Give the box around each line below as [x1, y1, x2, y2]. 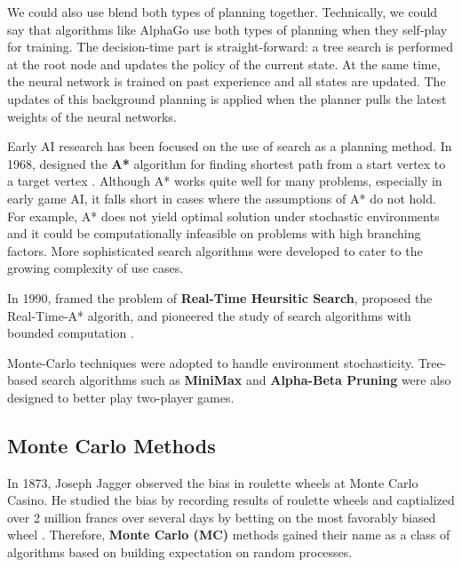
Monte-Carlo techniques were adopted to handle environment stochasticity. [7, 353, 415, 371]
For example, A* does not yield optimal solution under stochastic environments [7, 206, 440, 225]
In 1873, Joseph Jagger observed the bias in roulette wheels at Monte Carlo [7, 473, 418, 491]
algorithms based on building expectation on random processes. [7, 543, 353, 562]
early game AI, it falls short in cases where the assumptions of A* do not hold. [7, 188, 436, 207]
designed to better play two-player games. [7, 387, 235, 406]
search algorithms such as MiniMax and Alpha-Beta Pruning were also [41, 371, 451, 389]
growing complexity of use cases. [7, 259, 184, 277]
